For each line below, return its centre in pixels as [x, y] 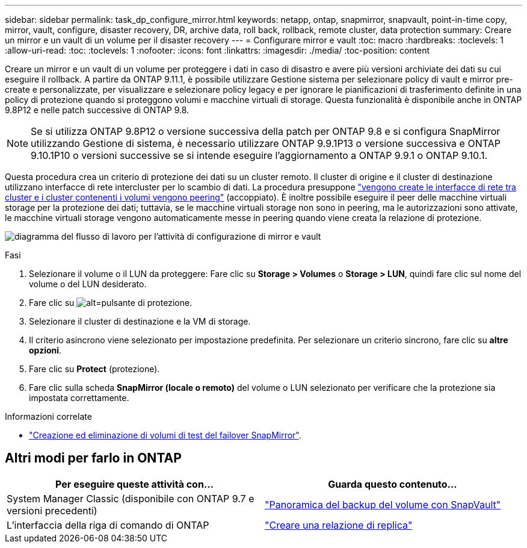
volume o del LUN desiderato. [88, 284]
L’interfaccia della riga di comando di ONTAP [108, 525]
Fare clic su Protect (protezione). [94, 369]
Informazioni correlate [48, 416]
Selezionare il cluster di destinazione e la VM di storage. [140, 321]
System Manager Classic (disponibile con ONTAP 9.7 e [131, 498]
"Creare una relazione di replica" [339, 525]
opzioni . [45, 350]
